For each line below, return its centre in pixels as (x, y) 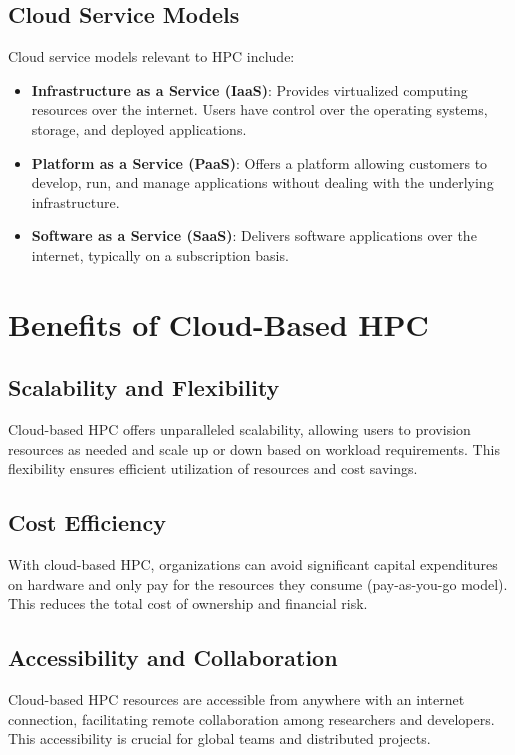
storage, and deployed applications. (139, 128)
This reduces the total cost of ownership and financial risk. (188, 603)
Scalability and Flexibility (144, 387)
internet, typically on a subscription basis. (160, 254)
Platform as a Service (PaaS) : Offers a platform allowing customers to (259, 162)
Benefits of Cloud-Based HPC (218, 323)
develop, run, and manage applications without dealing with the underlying (262, 182)
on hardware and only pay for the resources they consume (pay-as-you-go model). (258, 583)
